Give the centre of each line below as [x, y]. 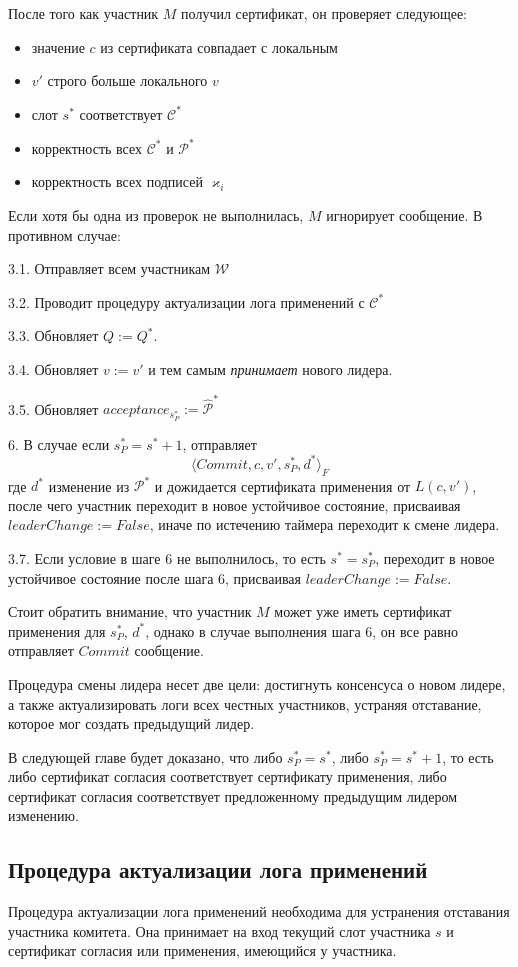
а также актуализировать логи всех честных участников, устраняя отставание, [245, 703]
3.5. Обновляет [53, 408]
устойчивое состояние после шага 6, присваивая [154, 577]
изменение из [89, 485]
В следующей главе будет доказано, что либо [145, 756]
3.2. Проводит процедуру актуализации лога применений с [186, 301]
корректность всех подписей [117, 181]
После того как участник [83, 13]
